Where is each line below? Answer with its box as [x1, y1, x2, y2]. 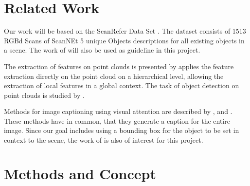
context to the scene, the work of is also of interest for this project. [4, 135, 203, 145]
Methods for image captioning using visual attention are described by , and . [4, 106, 232, 116]
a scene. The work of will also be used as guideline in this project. [4, 45, 200, 55]
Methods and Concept [4, 163, 156, 183]
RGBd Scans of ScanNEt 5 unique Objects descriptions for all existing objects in [4, 35, 245, 45]
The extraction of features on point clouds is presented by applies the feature [4, 61, 234, 71]
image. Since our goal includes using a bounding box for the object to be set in [4, 125, 239, 135]
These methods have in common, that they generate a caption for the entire [4, 115, 230, 126]
